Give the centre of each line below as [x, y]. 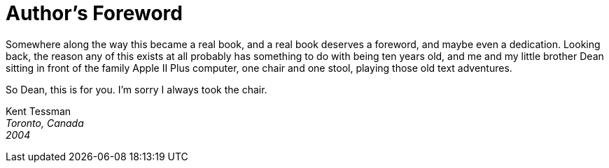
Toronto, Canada [45, 123]
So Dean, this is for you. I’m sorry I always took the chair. [136, 89]
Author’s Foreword [94, 13]
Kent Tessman [38, 111]
